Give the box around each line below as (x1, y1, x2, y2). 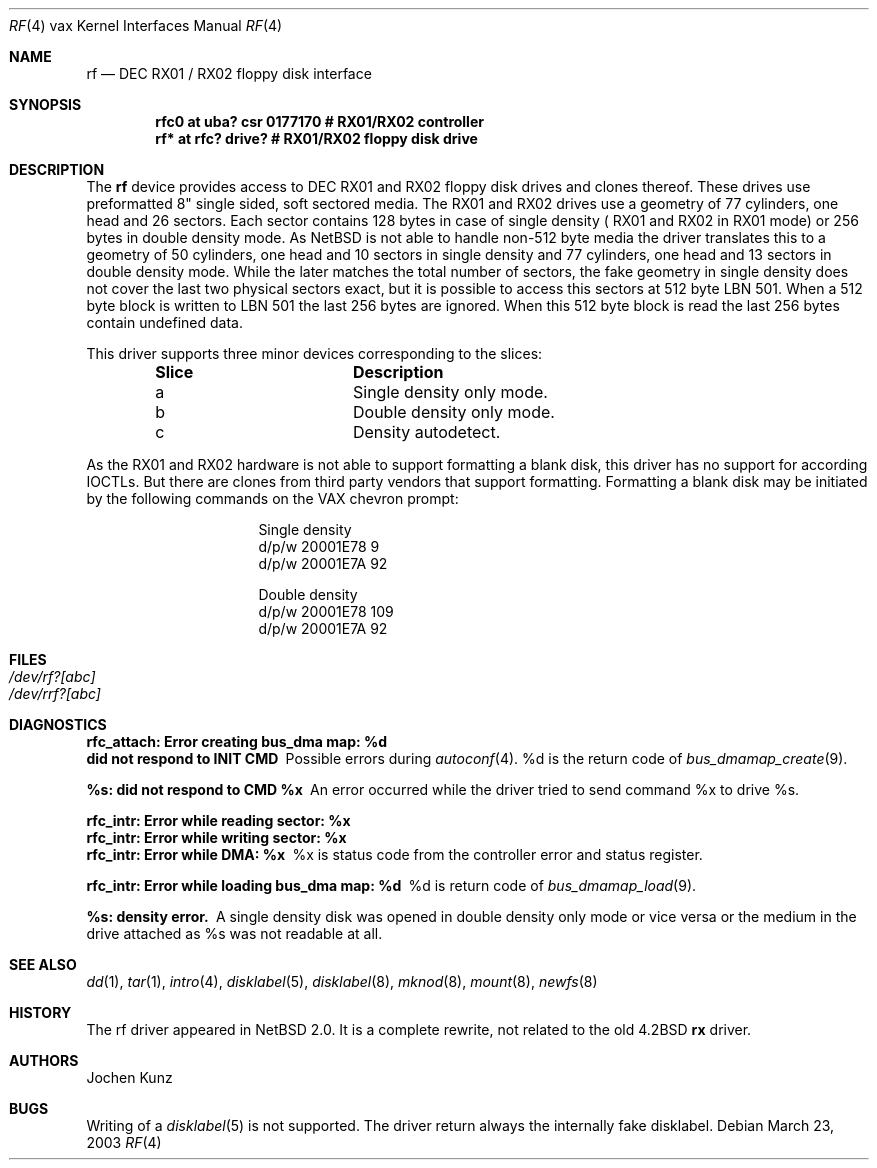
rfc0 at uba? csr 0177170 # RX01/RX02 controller (155, 113, 484, 130)
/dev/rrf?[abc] (9, 685, 101, 702)
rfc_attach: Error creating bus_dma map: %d (86, 733, 388, 750)
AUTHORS (9, 1052, 79, 1069)
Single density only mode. (352, 382, 548, 402)
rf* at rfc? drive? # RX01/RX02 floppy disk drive (155, 130, 478, 147)
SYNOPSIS (9, 96, 82, 113)
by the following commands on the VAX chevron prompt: (86, 490, 459, 507)
